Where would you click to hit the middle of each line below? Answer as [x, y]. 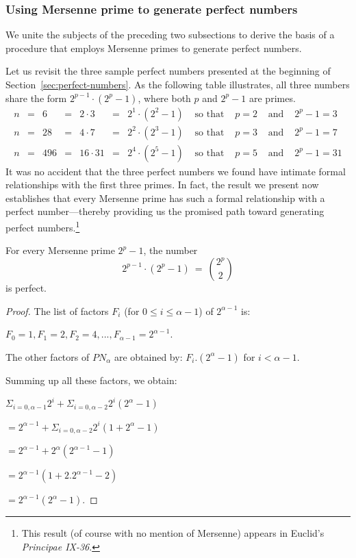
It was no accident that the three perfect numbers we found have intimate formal [176, 171]
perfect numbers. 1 [43, 226]
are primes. [272, 98]
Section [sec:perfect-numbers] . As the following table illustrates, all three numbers [178, 84]
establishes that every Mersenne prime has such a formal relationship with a [165, 198]
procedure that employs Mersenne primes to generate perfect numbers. [154, 48]
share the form [36, 98]
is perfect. [26, 287]
